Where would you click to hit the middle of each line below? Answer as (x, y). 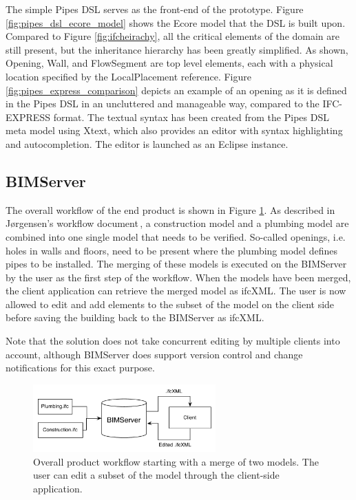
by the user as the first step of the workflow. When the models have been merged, (178, 277)
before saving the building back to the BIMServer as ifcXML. (135, 317)
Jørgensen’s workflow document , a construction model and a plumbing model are (177, 223)
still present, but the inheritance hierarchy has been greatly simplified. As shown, (177, 49)
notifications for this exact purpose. (80, 368)
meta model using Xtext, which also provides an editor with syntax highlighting (174, 130)
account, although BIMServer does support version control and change (154, 354)
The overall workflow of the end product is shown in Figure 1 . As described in (170, 209)
